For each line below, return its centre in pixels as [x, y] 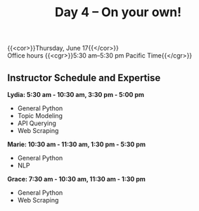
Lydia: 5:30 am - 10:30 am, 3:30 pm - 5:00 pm [76, 95]
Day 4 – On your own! [118, 12]
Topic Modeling [40, 116]
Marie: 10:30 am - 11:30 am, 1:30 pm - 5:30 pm [77, 144]
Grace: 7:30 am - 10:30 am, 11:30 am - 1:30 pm [77, 179]
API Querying [37, 123]
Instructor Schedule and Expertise [84, 78]
